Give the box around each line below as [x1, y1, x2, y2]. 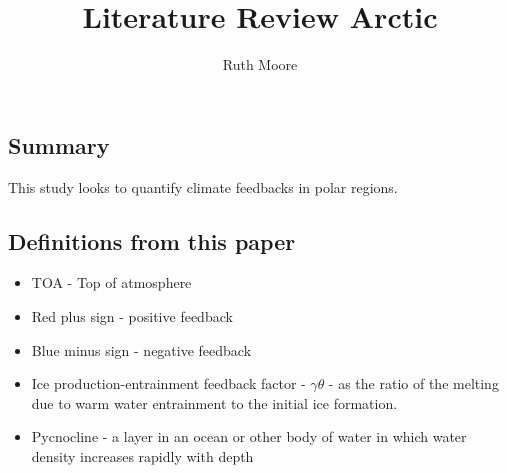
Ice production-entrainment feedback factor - [31, 373, 306, 394]
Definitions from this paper [8, 225, 296, 256]
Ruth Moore [222, 54, 298, 75]
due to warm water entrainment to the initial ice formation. [31, 392, 398, 413]
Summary [8, 129, 110, 160]
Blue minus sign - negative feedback [31, 339, 252, 360]
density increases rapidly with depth [31, 445, 254, 466]
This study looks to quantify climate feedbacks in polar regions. [8, 176, 398, 197]
